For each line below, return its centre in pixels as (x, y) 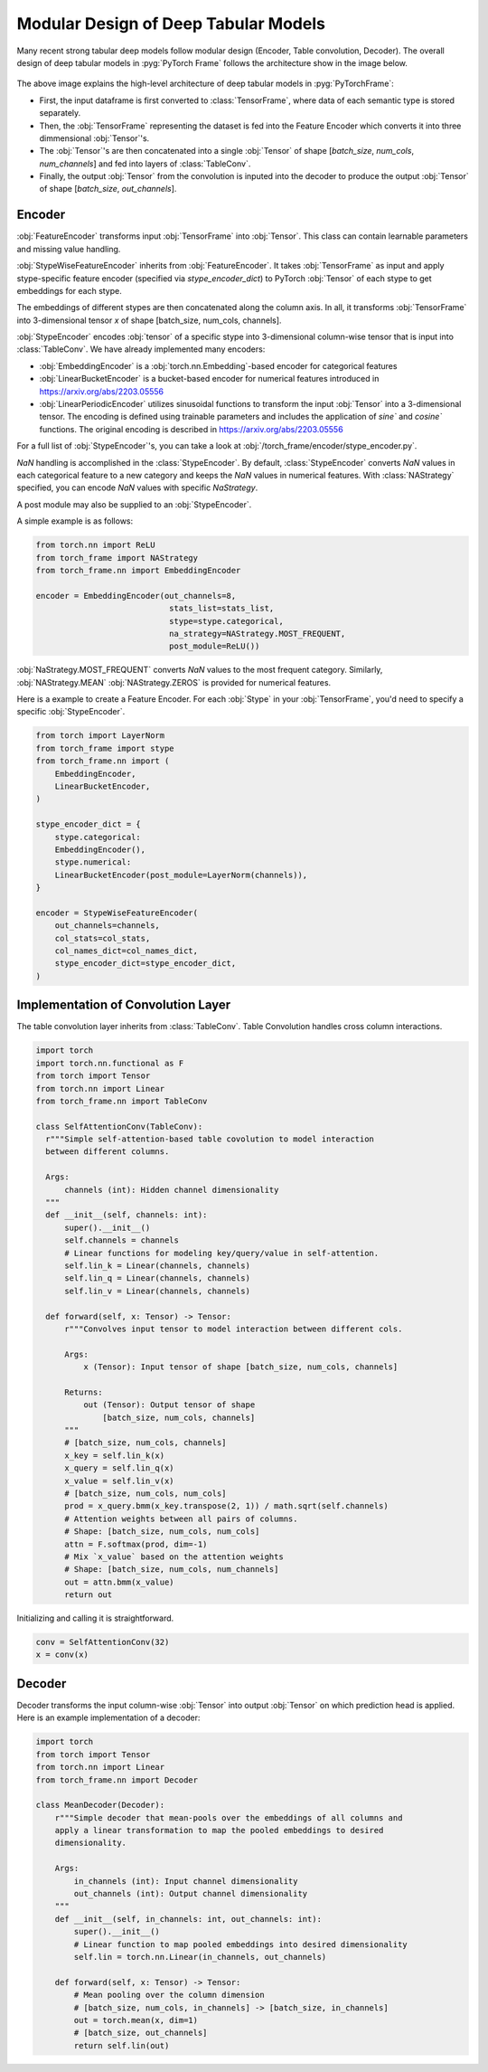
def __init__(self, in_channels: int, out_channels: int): (188, 1919)
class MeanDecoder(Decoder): (100, 1805)
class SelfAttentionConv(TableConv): (119, 1126)
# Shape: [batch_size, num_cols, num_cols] (162, 1532)
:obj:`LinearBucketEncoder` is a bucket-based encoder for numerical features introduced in (209, 379)
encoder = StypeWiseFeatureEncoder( (117, 913)
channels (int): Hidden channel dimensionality (172, 1190)
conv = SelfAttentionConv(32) (103, 1642)
